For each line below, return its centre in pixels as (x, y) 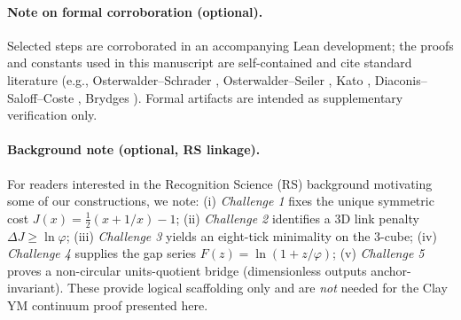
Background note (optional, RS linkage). (134, 149)
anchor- (391, 270)
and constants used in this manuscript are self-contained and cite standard (210, 62)
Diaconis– (401, 79)
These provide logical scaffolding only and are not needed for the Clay (258, 288)
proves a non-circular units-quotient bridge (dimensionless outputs (187, 270)
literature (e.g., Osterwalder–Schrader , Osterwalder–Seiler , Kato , (189, 79)
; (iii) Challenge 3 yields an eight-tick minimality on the (218, 235)
